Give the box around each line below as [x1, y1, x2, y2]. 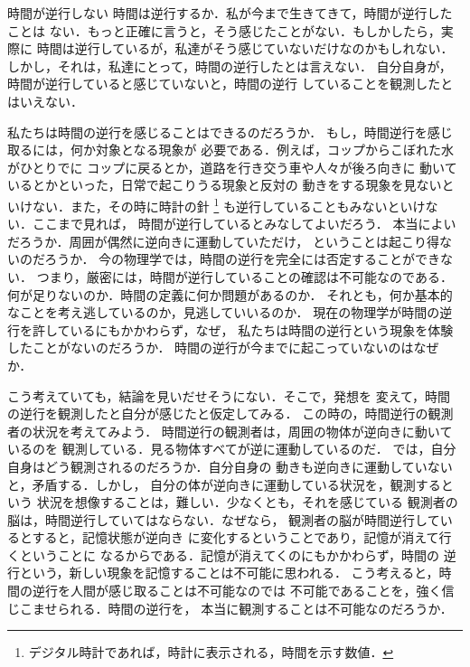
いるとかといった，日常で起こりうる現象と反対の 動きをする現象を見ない [7, 175, 442, 194]
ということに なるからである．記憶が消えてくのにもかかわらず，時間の [19, 545, 439, 564]
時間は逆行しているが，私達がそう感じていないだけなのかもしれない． [36, 39, 454, 58]
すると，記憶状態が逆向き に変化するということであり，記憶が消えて [32, 528, 439, 547]
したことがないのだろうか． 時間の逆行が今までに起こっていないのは [7, 338, 414, 357]
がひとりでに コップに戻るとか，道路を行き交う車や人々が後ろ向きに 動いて [7, 157, 457, 176]
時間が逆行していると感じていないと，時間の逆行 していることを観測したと [7, 74, 454, 93]
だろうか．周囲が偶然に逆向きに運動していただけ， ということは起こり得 [7, 231, 439, 250]
